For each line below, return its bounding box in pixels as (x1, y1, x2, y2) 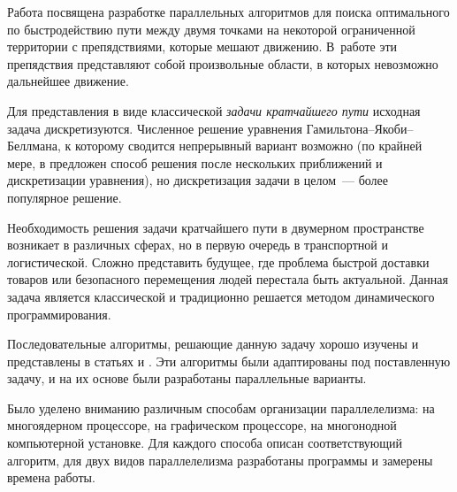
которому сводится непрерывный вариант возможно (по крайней (74, 136, 423, 155)
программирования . (7, 304, 111, 323)
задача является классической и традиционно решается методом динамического (7, 287, 435, 305)
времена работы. (7, 468, 95, 487)
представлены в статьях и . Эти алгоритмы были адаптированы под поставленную (7, 351, 451, 370)
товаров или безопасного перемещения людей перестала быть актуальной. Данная (7, 270, 448, 288)
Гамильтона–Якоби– (306, 119, 414, 137)
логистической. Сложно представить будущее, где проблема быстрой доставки (7, 252, 430, 271)
